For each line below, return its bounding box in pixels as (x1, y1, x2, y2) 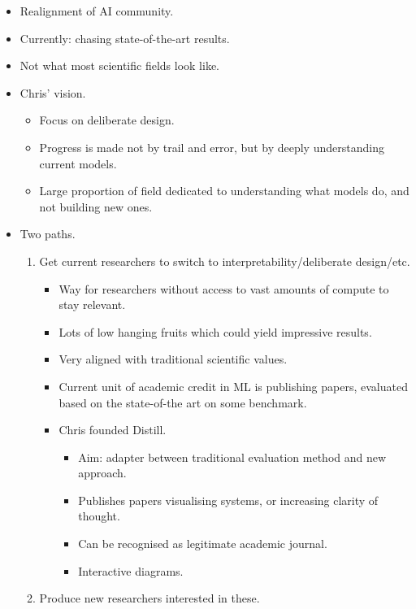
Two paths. (19, 225, 76, 242)
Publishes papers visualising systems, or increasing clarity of (78, 491, 379, 508)
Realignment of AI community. (19, 2, 174, 19)
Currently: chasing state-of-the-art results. (19, 29, 230, 46)
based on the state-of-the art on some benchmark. (58, 394, 307, 411)
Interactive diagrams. (78, 562, 184, 579)
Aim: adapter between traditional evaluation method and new (78, 448, 387, 465)
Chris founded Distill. (58, 421, 167, 438)
